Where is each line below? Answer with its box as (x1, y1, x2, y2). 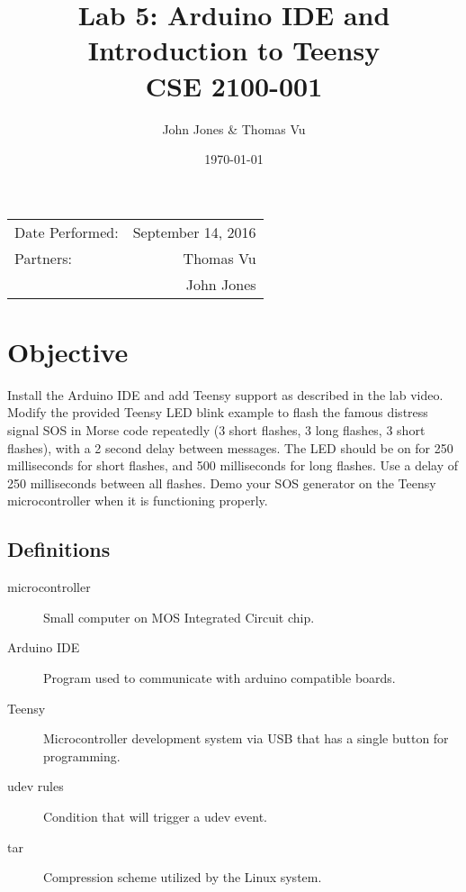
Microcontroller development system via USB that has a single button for (43, 729, 449, 748)
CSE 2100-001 (145, 67, 323, 104)
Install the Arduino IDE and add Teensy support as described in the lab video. (7, 385, 444, 404)
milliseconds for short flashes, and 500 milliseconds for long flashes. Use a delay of (7, 456, 458, 475)
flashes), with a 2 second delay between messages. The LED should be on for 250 (7, 438, 453, 457)
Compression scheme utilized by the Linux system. (43, 868, 322, 887)
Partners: (14, 247, 72, 269)
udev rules (7, 777, 64, 796)
